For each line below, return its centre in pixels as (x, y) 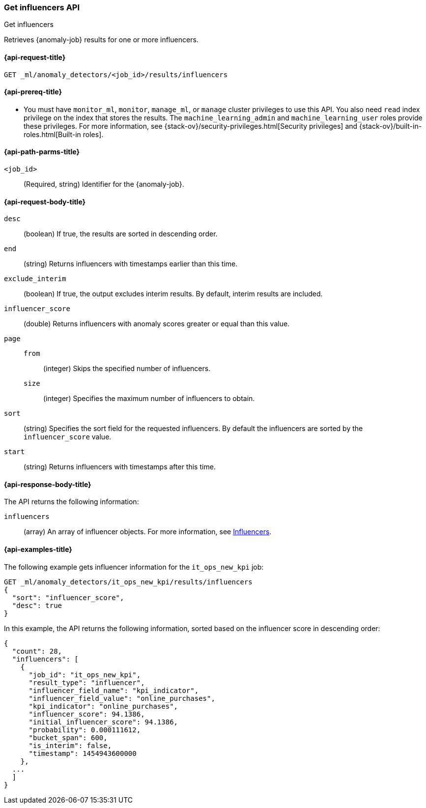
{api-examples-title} (38, 549)
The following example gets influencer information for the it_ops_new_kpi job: (134, 567)
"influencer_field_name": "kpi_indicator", (114, 690)
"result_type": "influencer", (87, 682)
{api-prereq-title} (33, 92)
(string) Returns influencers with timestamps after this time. (120, 467)
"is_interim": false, (70, 745)
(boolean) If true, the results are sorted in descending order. (121, 234)
